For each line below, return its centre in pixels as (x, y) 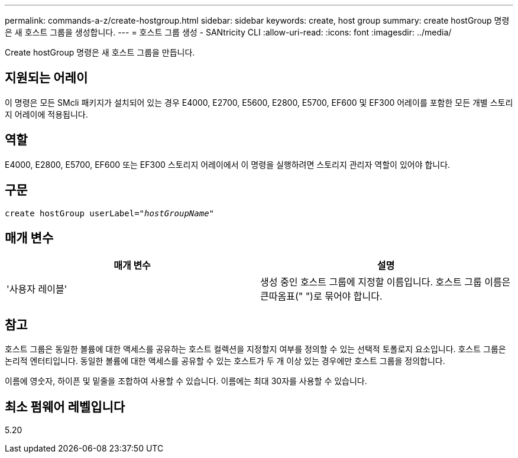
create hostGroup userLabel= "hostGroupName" (110, 213)
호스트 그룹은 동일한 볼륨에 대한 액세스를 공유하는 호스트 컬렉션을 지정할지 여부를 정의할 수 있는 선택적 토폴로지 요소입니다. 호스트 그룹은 (255, 349)
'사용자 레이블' (37, 289)
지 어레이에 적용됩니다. (46, 114)
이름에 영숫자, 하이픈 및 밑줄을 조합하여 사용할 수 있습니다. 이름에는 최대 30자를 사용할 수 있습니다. (186, 381)
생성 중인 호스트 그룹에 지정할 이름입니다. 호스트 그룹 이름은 (386, 282)
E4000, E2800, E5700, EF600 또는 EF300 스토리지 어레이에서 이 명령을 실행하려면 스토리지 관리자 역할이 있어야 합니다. (228, 164)
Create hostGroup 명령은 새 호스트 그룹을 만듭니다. (100, 52)
